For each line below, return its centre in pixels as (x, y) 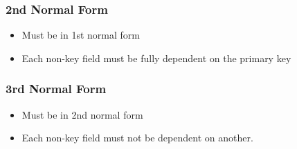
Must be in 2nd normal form (82, 114)
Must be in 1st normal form (81, 35)
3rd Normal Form (56, 89)
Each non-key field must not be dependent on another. (137, 138)
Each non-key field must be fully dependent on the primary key (156, 58)
